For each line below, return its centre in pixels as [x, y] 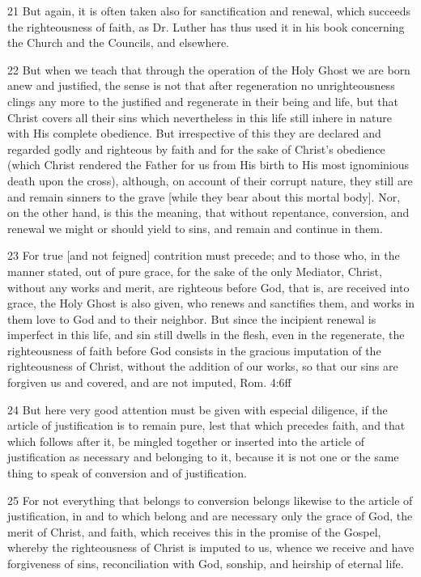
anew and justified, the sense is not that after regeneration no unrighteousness [201, 85]
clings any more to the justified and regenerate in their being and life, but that [203, 101]
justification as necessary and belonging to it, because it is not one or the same [203, 457]
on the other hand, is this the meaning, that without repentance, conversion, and [208, 212]
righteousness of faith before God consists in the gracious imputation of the [194, 350]
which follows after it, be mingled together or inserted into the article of [186, 441]
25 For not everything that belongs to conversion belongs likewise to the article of [210, 500]
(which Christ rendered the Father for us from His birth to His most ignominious [208, 165]
